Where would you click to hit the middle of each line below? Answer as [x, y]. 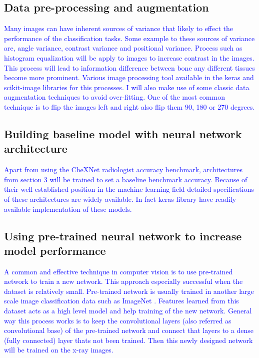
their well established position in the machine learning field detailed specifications [129, 189]
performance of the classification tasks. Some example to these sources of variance [129, 38]
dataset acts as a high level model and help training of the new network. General [128, 311]
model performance [55, 250]
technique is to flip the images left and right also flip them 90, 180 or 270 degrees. [129, 106]
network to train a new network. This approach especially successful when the [123, 281]
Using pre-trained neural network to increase [123, 236]
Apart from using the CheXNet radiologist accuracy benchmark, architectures [123, 169]
